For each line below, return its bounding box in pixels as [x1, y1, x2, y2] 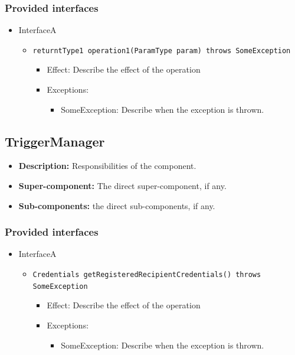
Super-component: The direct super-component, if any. [18, 180, 227, 192]
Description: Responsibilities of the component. [18, 159, 196, 172]
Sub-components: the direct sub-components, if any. [18, 199, 215, 211]
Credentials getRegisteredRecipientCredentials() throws [32, 271, 261, 279]
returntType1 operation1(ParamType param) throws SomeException [32, 46, 291, 55]
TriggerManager [5, 132, 105, 150]
